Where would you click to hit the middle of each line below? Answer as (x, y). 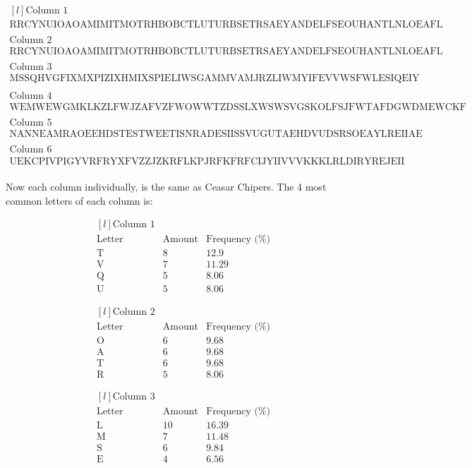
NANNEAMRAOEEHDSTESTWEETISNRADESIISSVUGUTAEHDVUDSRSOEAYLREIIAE (216, 134)
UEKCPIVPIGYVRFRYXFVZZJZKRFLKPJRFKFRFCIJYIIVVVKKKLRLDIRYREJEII (207, 161)
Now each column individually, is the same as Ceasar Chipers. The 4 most (166, 187)
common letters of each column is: (79, 200)
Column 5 (31, 123)
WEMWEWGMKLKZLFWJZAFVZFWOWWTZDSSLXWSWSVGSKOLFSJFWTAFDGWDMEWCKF (238, 108)
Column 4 (31, 96)
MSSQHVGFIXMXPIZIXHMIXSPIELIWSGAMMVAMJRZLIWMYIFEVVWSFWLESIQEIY (214, 79)
